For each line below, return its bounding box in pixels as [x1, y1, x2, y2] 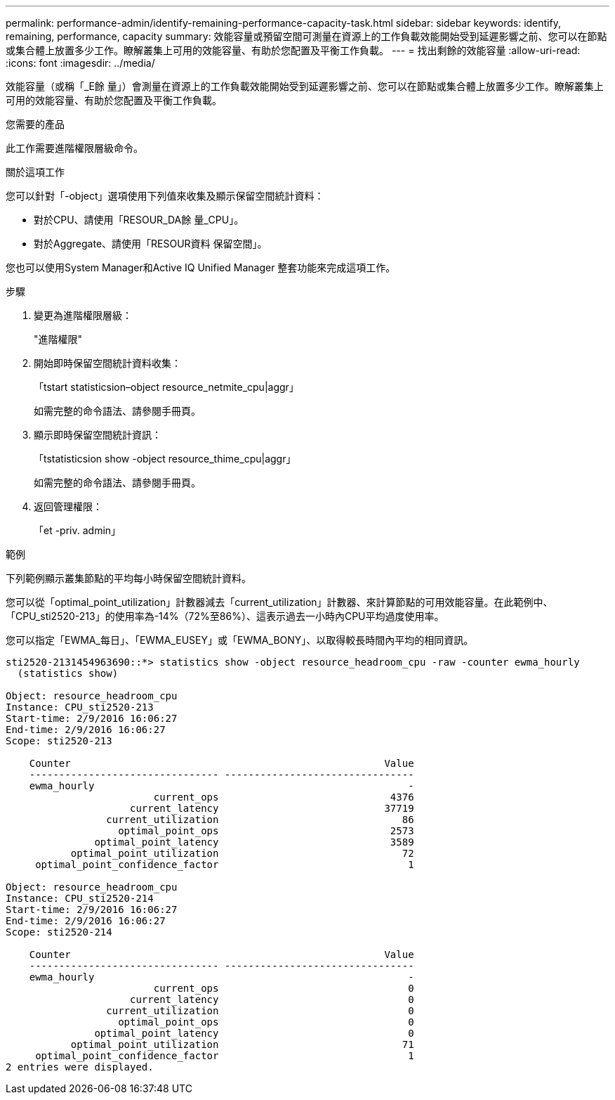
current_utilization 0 [106, 1005, 414, 1016]
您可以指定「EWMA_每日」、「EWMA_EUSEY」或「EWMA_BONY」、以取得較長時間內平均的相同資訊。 [6, 634, 474, 646]
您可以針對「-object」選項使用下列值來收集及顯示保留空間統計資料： [6, 190, 324, 202]
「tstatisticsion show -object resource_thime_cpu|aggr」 [34, 453, 296, 465]
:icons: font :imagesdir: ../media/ [6, 57, 155, 69]
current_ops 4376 [153, 791, 414, 803]
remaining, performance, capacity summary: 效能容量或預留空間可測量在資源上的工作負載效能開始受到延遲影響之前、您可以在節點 [6, 30, 607, 42]
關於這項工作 [6, 166, 65, 178]
